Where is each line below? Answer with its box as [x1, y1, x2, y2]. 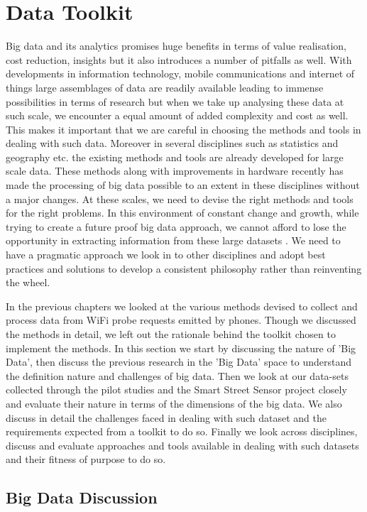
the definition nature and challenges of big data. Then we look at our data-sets [6, 368, 349, 383]
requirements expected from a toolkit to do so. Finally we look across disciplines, [6, 424, 358, 439]
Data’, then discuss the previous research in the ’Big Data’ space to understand [6, 354, 351, 369]
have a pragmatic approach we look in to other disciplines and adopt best [6, 247, 326, 262]
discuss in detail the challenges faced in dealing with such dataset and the [6, 410, 327, 425]
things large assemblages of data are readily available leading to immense [6, 80, 324, 94]
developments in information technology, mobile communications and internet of [6, 66, 355, 81]
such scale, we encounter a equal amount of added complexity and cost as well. [6, 108, 349, 123]
